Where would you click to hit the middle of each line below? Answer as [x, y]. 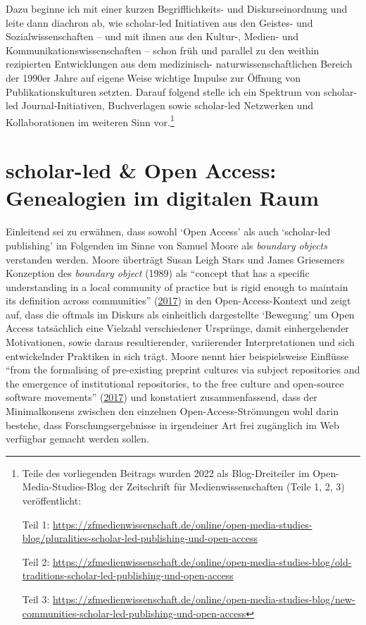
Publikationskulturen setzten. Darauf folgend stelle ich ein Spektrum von [163, 91]
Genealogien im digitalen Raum [163, 198]
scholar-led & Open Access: [141, 170]
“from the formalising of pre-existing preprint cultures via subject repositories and [183, 370]
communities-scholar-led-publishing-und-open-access [134, 613]
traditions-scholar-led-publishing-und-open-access [128, 575]
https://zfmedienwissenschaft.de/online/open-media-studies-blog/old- [202, 561]
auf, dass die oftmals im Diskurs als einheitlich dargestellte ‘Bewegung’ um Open [180, 314]
